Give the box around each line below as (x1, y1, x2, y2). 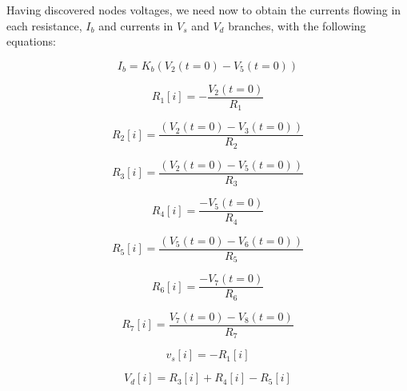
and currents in (98, 17, 174, 34)
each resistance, (6, 17, 82, 34)
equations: (6, 33, 56, 50)
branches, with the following (228, 17, 366, 34)
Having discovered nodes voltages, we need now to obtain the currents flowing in (6, 2, 401, 18)
